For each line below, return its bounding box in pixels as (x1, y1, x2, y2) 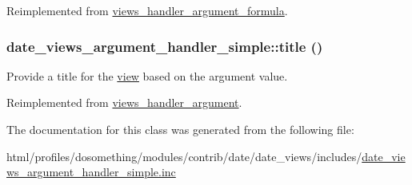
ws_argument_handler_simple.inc (6, 163, 176, 180)
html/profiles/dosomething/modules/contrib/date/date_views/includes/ (6, 148, 362, 164)
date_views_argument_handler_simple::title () (6, 36, 323, 56)
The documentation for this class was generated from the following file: (6, 121, 354, 137)
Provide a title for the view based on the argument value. (6, 67, 288, 84)
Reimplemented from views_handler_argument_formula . (6, 2, 288, 18)
